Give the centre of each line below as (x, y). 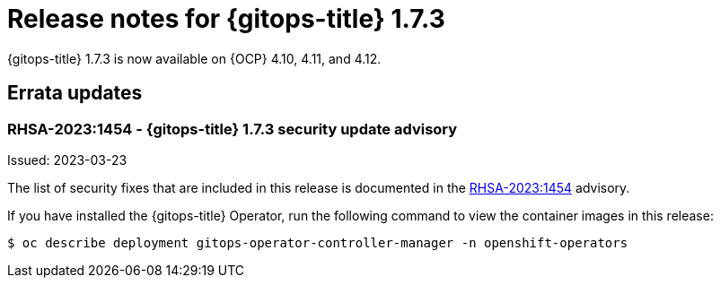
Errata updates (75, 93)
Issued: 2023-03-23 (67, 160)
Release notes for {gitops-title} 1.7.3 (226, 19)
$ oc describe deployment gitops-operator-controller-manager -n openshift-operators (318, 242)
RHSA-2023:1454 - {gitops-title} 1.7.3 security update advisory (233, 129)
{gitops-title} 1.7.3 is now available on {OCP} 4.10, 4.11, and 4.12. (194, 58)
